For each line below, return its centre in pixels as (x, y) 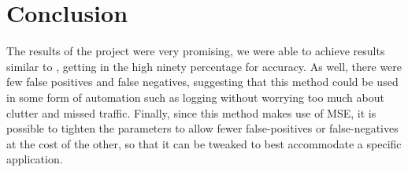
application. (35, 159)
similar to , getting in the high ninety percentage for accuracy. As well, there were (204, 66)
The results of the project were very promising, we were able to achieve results (196, 51)
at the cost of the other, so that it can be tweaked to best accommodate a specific (204, 143)
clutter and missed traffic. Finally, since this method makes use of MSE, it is (191, 112)
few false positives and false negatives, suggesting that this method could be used (202, 82)
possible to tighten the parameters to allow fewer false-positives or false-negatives (202, 128)
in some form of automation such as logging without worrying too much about (195, 97)
